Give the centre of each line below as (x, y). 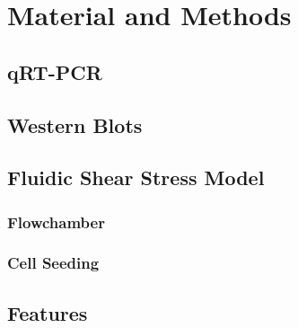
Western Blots (75, 124)
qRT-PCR (55, 71)
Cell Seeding (53, 263)
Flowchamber (56, 222)
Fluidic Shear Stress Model (136, 177)
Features (48, 312)
